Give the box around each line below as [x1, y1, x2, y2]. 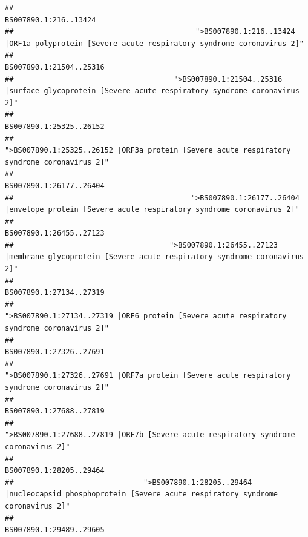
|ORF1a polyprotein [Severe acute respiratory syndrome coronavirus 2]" [5, 39, 304, 48]
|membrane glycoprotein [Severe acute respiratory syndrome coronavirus [5, 252, 304, 262]
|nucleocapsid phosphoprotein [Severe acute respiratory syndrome [5, 490, 278, 499]
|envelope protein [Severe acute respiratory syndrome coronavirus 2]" [5, 205, 300, 214]
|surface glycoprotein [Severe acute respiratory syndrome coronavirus [5, 87, 300, 96]
